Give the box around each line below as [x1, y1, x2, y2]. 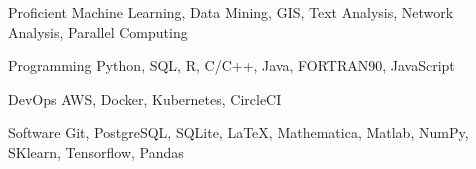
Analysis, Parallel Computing [8, 21, 188, 42]
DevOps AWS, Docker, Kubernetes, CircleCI [8, 88, 282, 109]
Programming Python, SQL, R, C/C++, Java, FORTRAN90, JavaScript [8, 55, 455, 76]
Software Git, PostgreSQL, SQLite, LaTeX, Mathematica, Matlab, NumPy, [8, 122, 469, 143]
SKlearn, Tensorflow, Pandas [8, 141, 184, 162]
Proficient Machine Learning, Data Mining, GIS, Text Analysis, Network [8, 2, 454, 22]
